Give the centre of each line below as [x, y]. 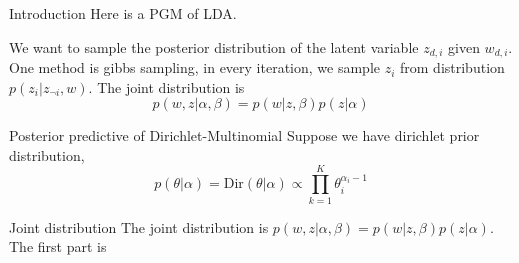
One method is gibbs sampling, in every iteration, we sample [194, 67]
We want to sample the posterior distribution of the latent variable [214, 46]
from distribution [452, 67]
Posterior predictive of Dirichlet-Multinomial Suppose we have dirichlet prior [244, 135]
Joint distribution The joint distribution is [139, 226]
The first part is [58, 246]
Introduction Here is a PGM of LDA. [123, 13]
